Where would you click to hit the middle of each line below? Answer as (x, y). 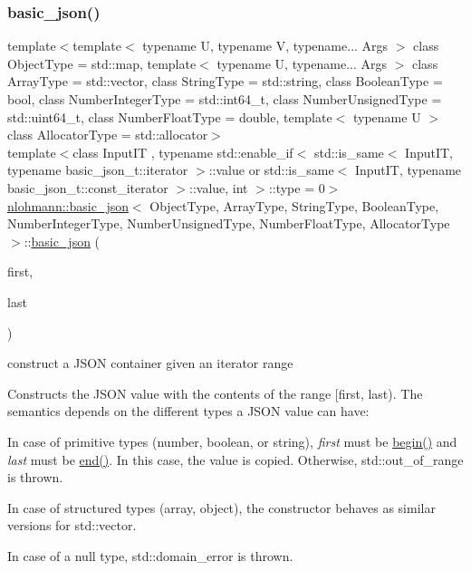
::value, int (218, 187)
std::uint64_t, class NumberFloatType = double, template (170, 116)
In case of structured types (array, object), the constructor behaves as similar (221, 507)
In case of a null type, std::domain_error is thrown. (150, 555)
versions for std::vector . (72, 525)
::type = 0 (297, 187)
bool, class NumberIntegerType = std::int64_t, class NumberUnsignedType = (225, 99)
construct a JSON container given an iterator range (150, 363)
